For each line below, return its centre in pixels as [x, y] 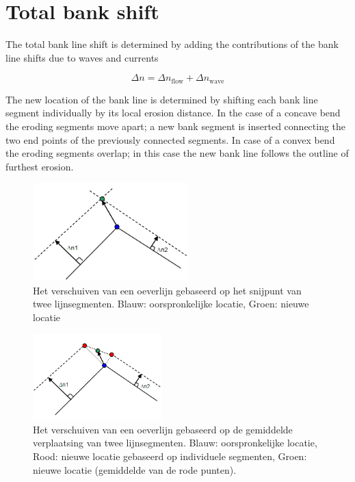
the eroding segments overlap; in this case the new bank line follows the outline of [177, 153]
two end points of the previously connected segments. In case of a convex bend [170, 139]
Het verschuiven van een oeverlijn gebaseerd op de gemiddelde [163, 429]
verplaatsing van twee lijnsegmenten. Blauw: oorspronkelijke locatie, [175, 443]
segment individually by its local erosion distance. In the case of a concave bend [173, 113]
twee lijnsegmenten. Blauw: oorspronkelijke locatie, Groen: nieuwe [171, 304]
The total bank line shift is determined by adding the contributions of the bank [172, 44]
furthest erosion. [40, 166]
